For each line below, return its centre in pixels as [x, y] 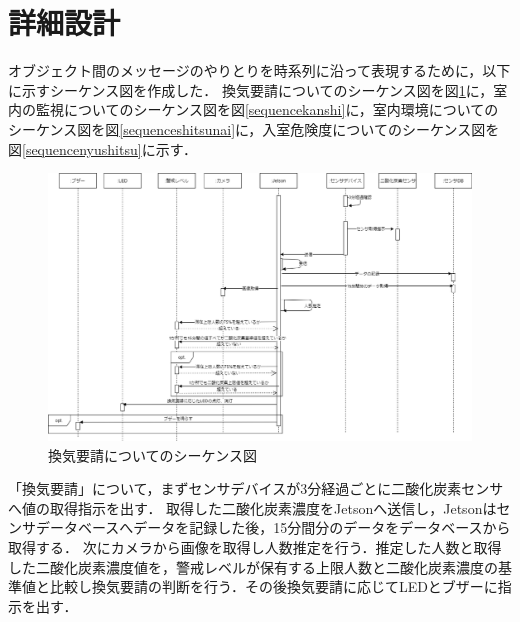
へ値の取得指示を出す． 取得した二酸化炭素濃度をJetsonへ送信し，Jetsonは [252, 507]
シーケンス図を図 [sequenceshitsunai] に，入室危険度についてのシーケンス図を [254, 128]
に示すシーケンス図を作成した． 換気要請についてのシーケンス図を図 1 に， [251, 89]
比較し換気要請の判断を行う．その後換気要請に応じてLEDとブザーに [273, 586]
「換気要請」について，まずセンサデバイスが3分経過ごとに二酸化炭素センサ [256, 488]
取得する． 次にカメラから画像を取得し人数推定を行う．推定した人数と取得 [255, 546]
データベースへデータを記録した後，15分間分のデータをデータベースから [273, 527]
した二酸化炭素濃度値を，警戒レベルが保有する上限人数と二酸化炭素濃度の [253, 566]
